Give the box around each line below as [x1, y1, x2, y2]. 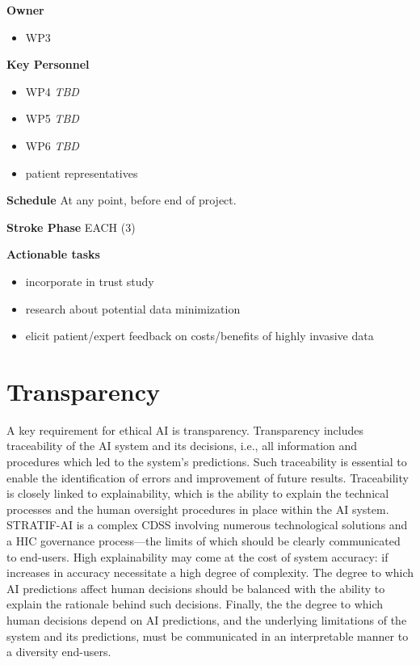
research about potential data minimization [25, 300, 241, 317]
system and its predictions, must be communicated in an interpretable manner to [6, 627, 409, 644]
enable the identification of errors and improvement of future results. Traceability [6, 469, 409, 486]
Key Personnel [6, 56, 90, 73]
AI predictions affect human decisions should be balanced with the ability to [6, 579, 385, 596]
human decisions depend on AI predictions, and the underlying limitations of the [6, 611, 407, 628]
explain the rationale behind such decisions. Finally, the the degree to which [6, 596, 384, 612]
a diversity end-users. [6, 643, 111, 660]
